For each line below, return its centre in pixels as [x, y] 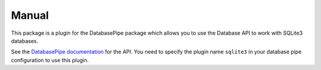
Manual [30, 15]
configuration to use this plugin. [50, 60]
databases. [25, 41]
